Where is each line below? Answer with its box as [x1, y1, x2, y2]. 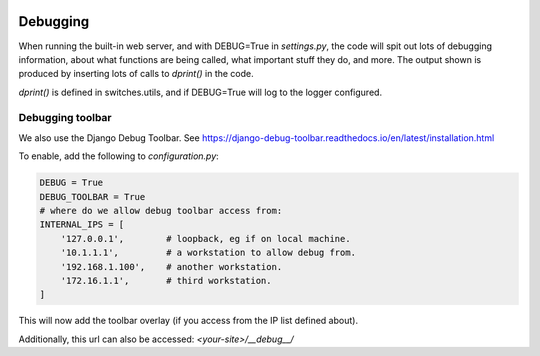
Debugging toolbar [18, 111, 112, 125]
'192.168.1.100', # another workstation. [60, 261, 283, 272]
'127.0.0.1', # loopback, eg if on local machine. [60, 233, 351, 244]
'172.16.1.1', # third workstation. [60, 275, 272, 286]
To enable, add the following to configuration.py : [18, 150, 219, 162]
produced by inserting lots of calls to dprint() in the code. [18, 68, 254, 80]
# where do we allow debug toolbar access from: [39, 205, 283, 216]
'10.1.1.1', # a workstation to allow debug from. [60, 247, 357, 259]
